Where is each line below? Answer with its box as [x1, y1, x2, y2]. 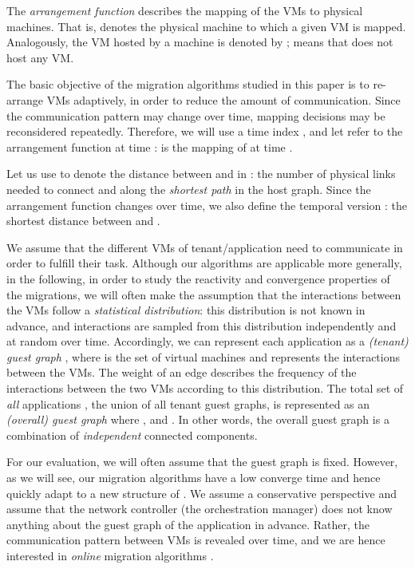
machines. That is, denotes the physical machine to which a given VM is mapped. [6, 18, 406, 34]
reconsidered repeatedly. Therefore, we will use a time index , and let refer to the [6, 123, 403, 140]
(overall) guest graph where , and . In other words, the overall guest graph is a [6, 411, 389, 428]
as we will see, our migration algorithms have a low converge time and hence [6, 469, 381, 486]
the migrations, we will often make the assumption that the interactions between [6, 286, 401, 302]
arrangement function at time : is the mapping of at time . [6, 138, 293, 155]
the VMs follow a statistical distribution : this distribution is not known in [6, 302, 366, 318]
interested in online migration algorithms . [6, 547, 214, 563]
